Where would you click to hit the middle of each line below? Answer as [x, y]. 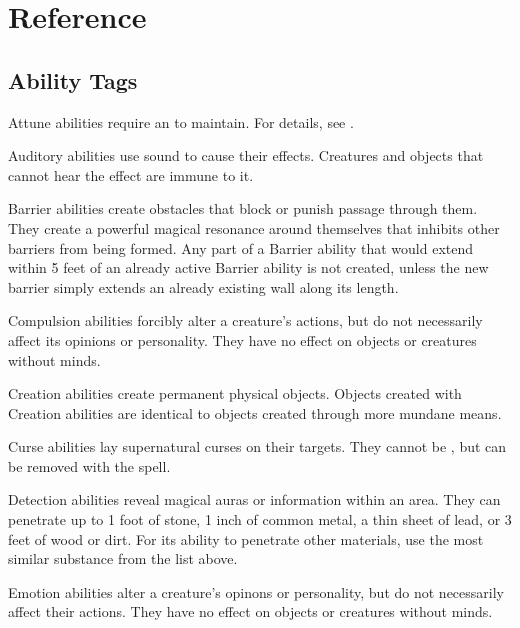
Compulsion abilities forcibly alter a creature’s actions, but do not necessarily [245, 320]
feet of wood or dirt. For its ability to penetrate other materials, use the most [246, 538]
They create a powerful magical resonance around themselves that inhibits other [254, 227]
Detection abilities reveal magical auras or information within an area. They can [254, 499]
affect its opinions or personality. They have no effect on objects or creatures [242, 339]
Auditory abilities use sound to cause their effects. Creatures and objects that [246, 155]
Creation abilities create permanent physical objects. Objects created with [235, 393]
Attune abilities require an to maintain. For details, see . [181, 121]
